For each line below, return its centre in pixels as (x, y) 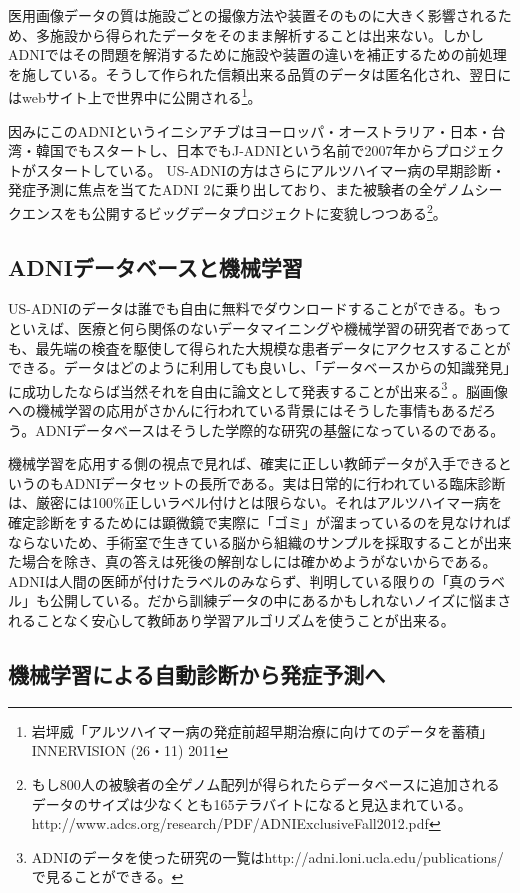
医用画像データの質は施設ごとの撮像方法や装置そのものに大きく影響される (253, 15)
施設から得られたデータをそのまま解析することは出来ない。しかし (266, 34)
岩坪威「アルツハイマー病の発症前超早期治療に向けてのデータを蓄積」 (262, 730)
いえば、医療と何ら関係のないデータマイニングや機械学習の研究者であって (266, 328)
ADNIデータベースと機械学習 (155, 266)
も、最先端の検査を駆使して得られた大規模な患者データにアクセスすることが (259, 347)
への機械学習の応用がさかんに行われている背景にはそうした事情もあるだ (245, 410)
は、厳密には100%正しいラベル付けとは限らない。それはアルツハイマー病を (255, 502)
